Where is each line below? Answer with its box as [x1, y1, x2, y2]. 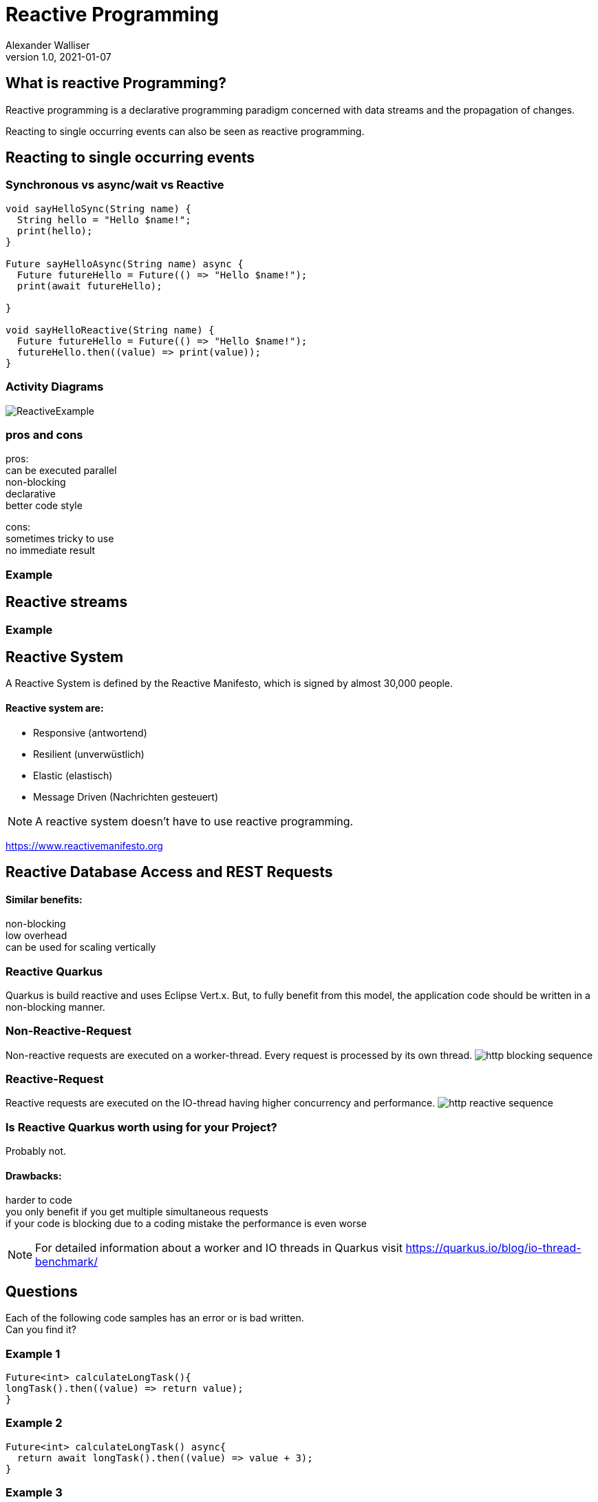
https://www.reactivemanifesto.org [6, 839, 163, 852]
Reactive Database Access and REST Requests [6, 863, 333, 881]
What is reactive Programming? [6, 74, 226, 92]
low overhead [6, 929, 67, 942]
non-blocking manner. [6, 1000, 105, 1013]
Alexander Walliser [6, 39, 90, 51]
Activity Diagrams [6, 380, 104, 394]
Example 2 [6, 1416, 63, 1430]
